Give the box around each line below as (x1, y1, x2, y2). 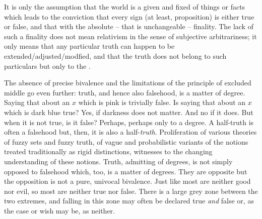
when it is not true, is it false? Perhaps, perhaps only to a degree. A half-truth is (4, 117, 254, 127)
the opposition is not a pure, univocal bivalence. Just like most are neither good (4, 176, 251, 186)
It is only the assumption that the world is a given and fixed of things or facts (4, 2, 245, 12)
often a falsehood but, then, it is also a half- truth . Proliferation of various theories (4, 127, 257, 137)
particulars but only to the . (4, 60, 91, 71)
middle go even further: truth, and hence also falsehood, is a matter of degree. (4, 87, 245, 97)
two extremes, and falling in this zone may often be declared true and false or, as (4, 195, 254, 206)
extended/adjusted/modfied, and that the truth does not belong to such (4, 50, 227, 61)
